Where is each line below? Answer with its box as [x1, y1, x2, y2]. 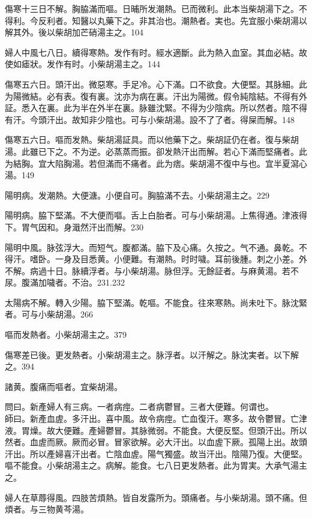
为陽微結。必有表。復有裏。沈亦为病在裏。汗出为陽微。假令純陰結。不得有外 [5, 89, 307, 102]
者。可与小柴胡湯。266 [5, 308, 93, 320]
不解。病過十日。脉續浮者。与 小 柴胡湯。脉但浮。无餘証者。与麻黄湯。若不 [5, 264, 299, 277]
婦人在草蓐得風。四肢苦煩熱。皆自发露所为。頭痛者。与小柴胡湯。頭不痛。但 [5, 491, 307, 503]
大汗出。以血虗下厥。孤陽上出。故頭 [164, 436, 307, 448]
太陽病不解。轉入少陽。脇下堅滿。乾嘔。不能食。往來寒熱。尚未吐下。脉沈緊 [5, 296, 307, 308]
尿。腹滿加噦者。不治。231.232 [5, 276, 125, 289]
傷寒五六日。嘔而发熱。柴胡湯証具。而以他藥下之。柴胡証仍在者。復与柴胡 [5, 133, 299, 146]
